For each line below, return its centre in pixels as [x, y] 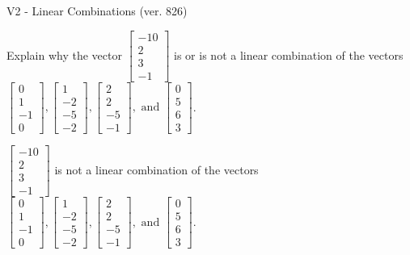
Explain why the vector [64, 54]
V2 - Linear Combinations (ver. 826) [97, 10]
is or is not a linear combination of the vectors [289, 54]
